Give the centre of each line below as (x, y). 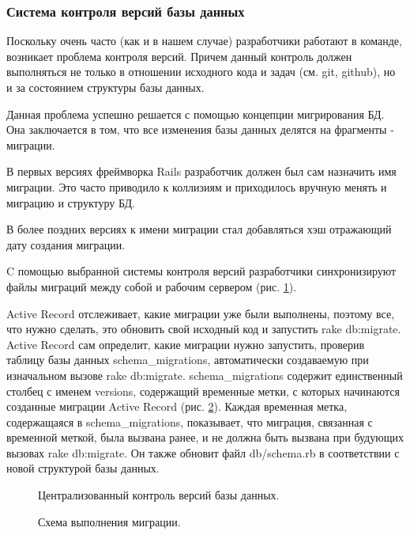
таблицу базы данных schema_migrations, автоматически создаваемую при (188, 360)
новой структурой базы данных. (83, 468)
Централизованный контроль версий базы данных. (159, 495)
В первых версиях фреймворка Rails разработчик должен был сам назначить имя (201, 171)
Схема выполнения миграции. (109, 521)
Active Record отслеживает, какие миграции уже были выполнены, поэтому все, (201, 313)
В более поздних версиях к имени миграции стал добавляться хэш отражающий (199, 229)
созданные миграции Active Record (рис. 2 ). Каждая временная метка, (177, 406)
